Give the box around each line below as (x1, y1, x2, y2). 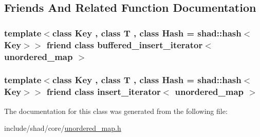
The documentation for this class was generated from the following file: (4, 105, 228, 116)
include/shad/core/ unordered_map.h (4, 123, 121, 133)
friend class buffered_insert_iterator (46, 38, 203, 51)
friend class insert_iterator (46, 85, 161, 98)
